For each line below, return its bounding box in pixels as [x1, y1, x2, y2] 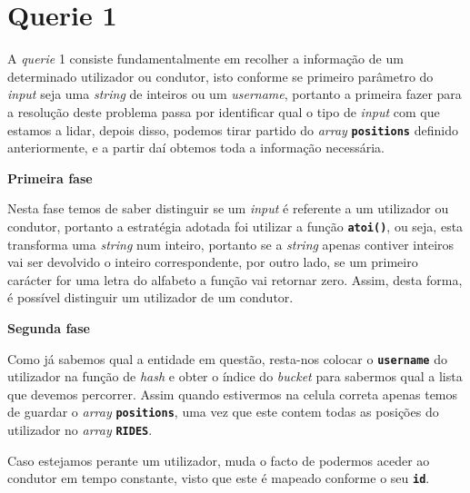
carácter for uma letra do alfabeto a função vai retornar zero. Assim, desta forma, [7, 270, 463, 289]
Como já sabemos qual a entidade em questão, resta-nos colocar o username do [7, 349, 447, 368]
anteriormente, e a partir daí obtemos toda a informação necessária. [7, 138, 385, 157]
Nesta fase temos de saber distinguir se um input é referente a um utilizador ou [7, 199, 449, 218]
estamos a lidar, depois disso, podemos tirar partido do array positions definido [7, 120, 458, 139]
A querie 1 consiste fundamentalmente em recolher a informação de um [7, 49, 404, 68]
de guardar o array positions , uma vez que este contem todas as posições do [7, 402, 439, 421]
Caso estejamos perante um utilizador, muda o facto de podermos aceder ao [7, 450, 430, 469]
